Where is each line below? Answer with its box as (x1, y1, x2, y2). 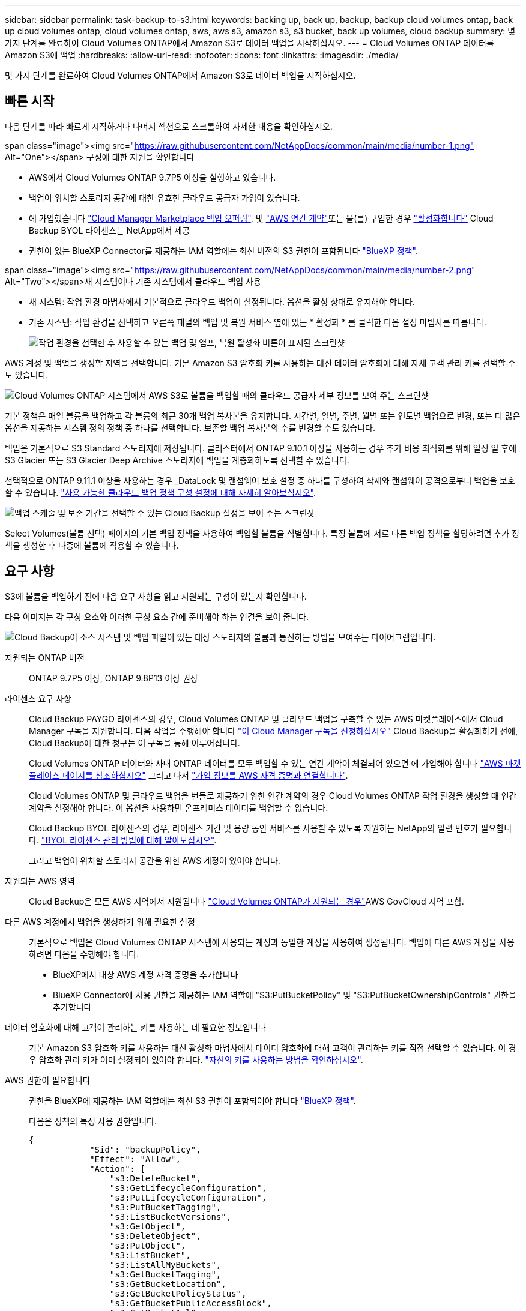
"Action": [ (89, 1163, 145, 1174)
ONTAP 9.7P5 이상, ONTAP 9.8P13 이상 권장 (29, 672, 198, 683)
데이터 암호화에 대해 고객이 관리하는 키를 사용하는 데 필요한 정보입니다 (5, 1022, 266, 1032)
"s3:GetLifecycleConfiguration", (109, 1183, 267, 1193)
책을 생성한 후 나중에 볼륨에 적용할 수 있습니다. (5, 540, 179, 550)
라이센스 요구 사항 (5, 693, 71, 704)
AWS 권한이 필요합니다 (5, 1074, 91, 1085)
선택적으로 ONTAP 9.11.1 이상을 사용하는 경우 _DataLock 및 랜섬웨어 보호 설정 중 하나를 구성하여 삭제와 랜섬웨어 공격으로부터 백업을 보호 (5, 475, 515, 486)
